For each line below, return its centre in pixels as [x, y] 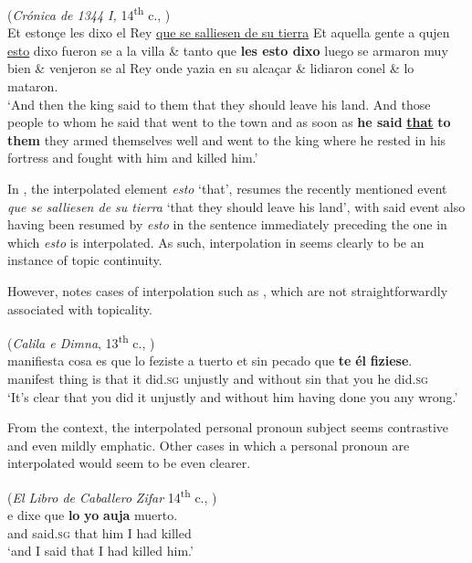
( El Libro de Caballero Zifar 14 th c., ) [112, 495]
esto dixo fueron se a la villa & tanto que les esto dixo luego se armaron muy [228, 50]
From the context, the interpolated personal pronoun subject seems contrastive [228, 427]
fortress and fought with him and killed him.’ [133, 158]
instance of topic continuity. [85, 260]
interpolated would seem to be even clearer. [129, 463]
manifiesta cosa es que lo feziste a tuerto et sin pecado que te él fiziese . [210, 361]
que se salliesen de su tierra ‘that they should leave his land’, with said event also [236, 206]
